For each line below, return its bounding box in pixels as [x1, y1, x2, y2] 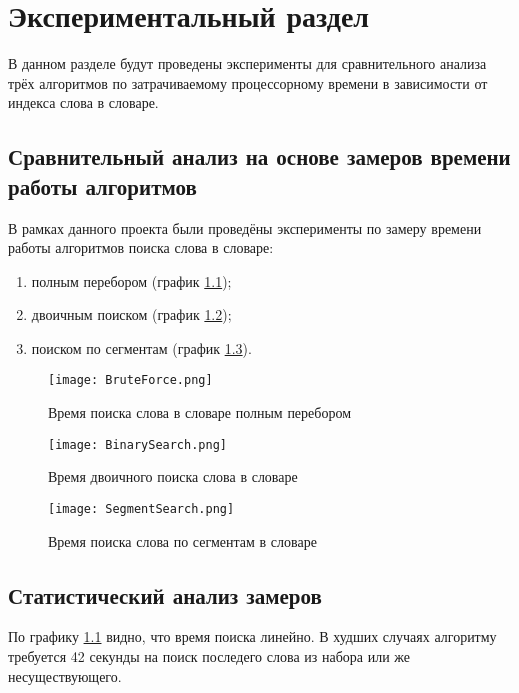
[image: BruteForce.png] [48, 373, 213, 388]
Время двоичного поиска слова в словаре [48, 466, 298, 487]
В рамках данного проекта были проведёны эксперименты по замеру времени [8, 217, 482, 238]
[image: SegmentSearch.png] [48, 501, 235, 516]
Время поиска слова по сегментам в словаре [48, 530, 317, 551]
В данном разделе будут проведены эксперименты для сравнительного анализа [8, 53, 487, 74]
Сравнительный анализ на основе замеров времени [8, 141, 511, 172]
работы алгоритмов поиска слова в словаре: [8, 237, 274, 258]
